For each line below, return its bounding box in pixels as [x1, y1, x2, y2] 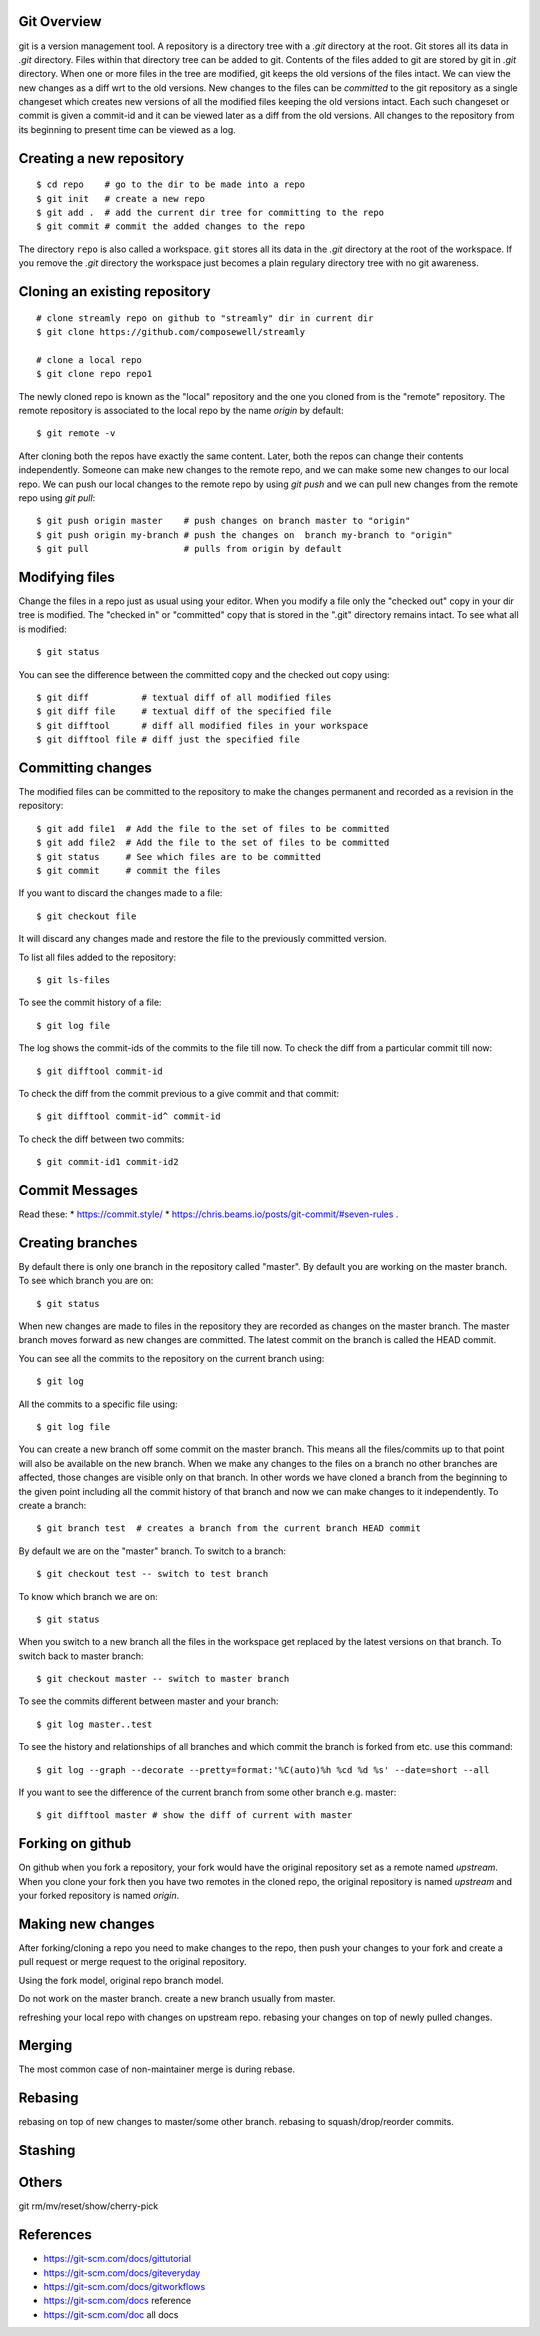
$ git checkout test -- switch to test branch [36, 1568, 269, 1580]
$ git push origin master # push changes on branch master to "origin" [36, 515, 411, 527]
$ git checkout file [36, 910, 137, 922]
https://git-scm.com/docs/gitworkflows [43, 2281, 206, 2292]
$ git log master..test [36, 1718, 153, 1730]
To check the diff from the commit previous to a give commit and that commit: [18, 1087, 340, 1099]
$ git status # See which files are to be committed [36, 851, 322, 862]
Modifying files [18, 568, 115, 585]
